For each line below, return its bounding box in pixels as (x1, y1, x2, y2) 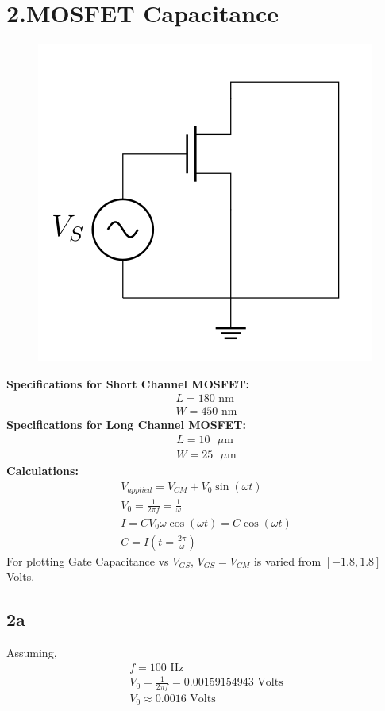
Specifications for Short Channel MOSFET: (6, 375, 250, 392)
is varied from (253, 552, 321, 569)
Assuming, (6, 643, 57, 660)
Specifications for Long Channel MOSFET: (6, 416, 246, 433)
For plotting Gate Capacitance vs (6, 552, 169, 569)
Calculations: (6, 462, 79, 479)
